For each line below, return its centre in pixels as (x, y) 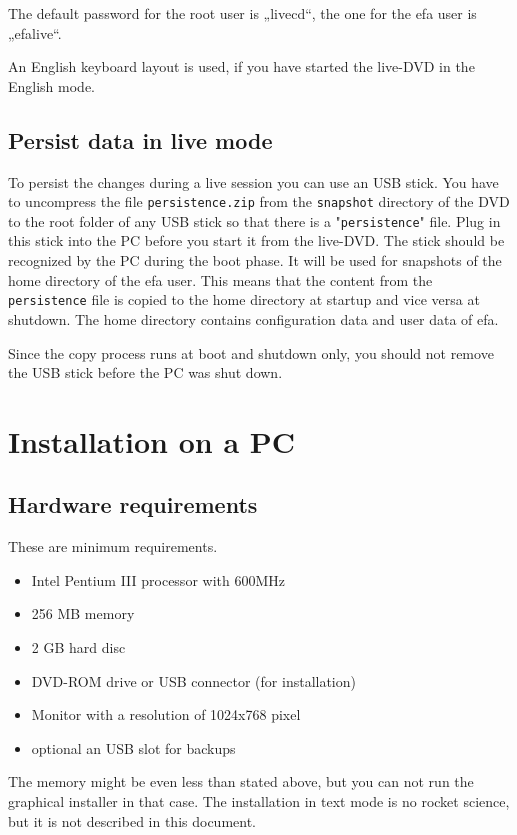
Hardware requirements (133, 504)
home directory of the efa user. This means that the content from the (220, 279)
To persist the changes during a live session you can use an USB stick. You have (253, 181)
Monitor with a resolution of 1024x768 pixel (166, 714)
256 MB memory (83, 613)
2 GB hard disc (78, 647)
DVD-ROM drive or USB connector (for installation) (193, 680)
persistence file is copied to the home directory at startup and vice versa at (244, 299)
